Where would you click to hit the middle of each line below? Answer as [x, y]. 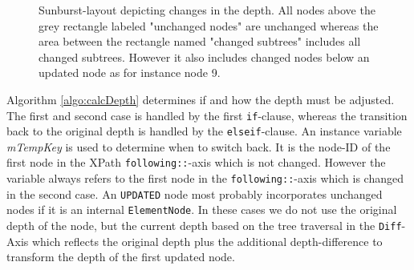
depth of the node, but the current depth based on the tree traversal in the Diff [204, 226]
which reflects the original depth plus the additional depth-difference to [207, 241]
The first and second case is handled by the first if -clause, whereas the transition [207, 115]
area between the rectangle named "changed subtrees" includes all [200, 41]
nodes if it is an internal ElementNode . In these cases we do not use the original [202, 210]
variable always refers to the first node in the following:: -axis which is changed [205, 178]
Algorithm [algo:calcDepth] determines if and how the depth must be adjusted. [201, 99]
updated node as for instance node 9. [130, 73]
